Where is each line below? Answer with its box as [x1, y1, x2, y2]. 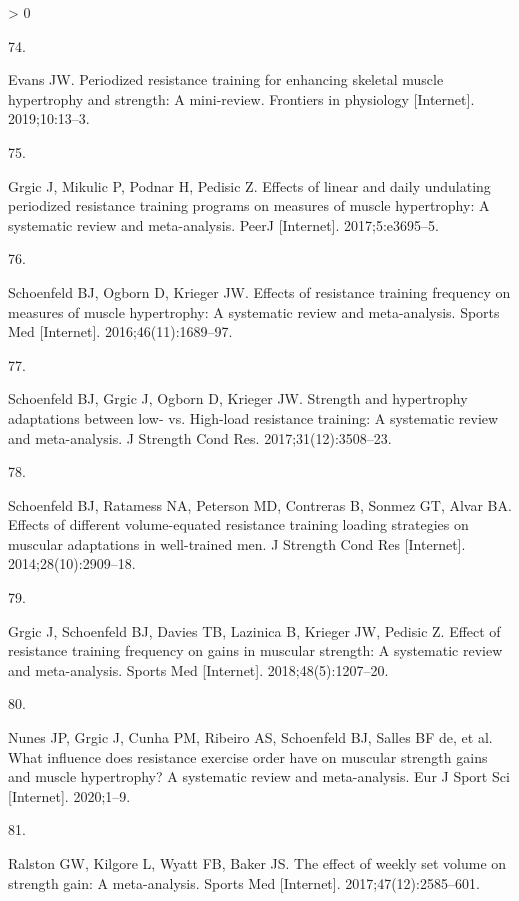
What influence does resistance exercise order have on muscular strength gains [8, 746, 488, 767]
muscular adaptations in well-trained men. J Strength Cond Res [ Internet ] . [8, 533, 466, 554]
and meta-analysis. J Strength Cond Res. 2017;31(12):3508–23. [8, 427, 392, 448]
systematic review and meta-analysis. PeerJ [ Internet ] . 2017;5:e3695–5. [8, 214, 439, 235]
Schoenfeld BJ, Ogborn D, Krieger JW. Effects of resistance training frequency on [8, 281, 511, 302]
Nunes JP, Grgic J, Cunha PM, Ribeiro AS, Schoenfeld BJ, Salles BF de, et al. [8, 727, 493, 748]
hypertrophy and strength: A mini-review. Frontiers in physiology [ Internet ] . [8, 88, 475, 109]
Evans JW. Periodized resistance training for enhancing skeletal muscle [8, 69, 444, 90]
